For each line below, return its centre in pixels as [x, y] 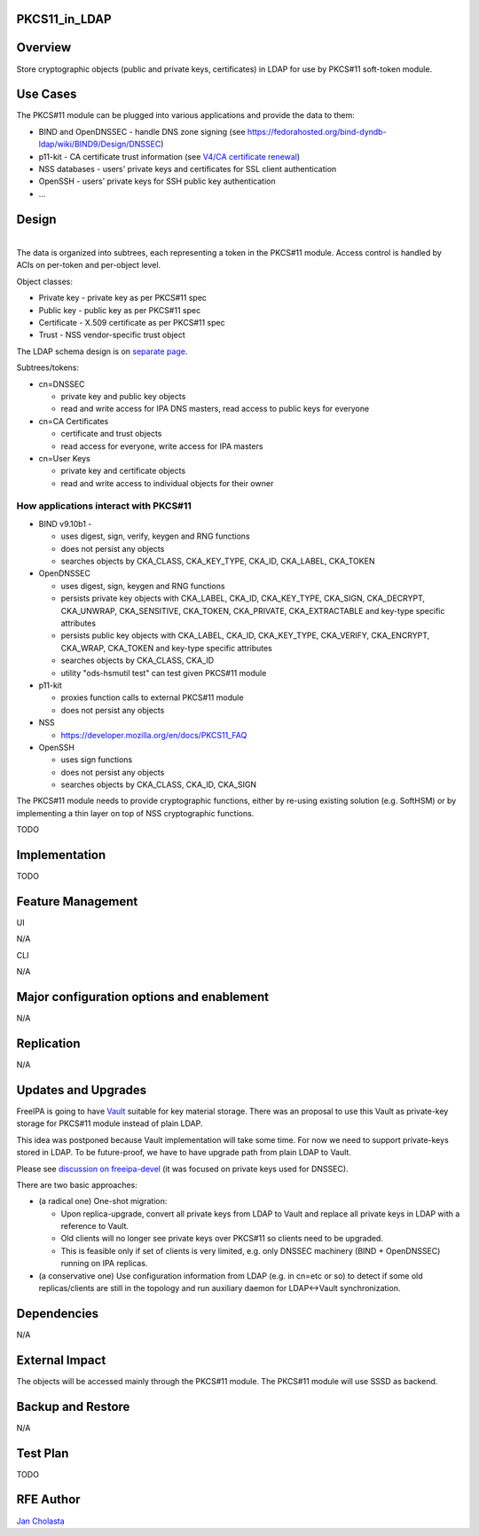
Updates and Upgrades [82, 1090]
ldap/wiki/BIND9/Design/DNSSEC [100, 144]
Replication [48, 1043]
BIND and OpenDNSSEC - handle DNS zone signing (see [142, 131]
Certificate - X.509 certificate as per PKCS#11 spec [132, 323]
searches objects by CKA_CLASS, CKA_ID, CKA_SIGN [159, 784]
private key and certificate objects [123, 471]
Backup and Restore [73, 1406]
